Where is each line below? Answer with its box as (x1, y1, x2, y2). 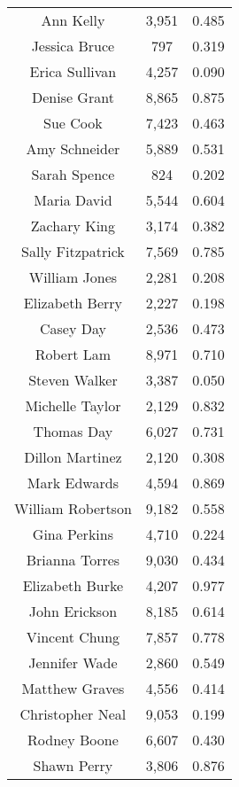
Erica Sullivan (29, 61, 117, 82)
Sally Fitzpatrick (21, 241, 125, 261)
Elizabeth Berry (23, 292, 123, 313)
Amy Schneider (26, 138, 120, 159)
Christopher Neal (19, 704, 127, 724)
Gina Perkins (32, 524, 113, 544)
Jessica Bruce (31, 35, 115, 56)
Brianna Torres (26, 549, 120, 570)
